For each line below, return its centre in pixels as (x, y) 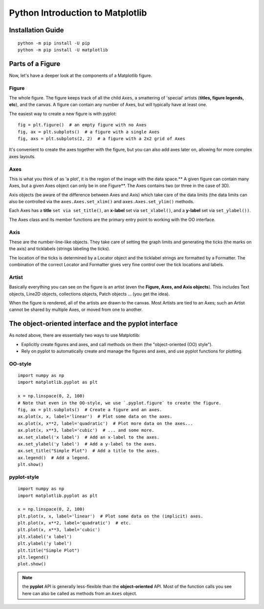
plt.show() (31, 465)
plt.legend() (33, 557)
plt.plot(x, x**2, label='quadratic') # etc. (75, 523)
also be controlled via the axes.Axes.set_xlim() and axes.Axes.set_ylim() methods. (102, 202)
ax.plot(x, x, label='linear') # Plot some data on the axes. (95, 417)
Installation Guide (36, 30)
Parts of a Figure (35, 64)
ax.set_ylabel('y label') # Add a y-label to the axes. (88, 444)
